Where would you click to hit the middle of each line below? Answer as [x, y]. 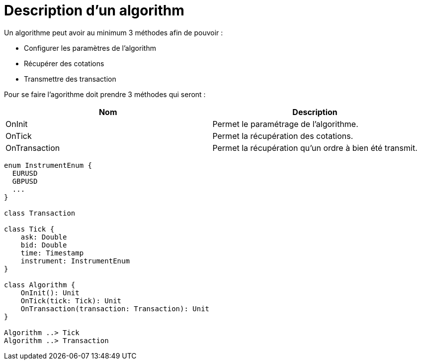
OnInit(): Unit [50, 293]
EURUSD [25, 173]
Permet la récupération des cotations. [283, 136]
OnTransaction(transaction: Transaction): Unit [115, 308]
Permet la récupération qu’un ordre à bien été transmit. [315, 148]
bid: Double [44, 245]
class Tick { [29, 229]
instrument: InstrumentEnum [75, 261]
